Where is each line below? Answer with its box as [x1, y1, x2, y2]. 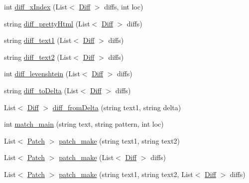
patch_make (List [59, 152, 114, 163]
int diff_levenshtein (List [4, 68, 80, 79]
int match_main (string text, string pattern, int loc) [4, 119, 164, 129]
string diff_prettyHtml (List [4, 18, 90, 28]
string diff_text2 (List [4, 51, 72, 62]
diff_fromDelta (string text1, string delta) [52, 102, 181, 112]
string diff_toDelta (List [4, 85, 79, 95]
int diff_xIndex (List [4, 1, 68, 11]
